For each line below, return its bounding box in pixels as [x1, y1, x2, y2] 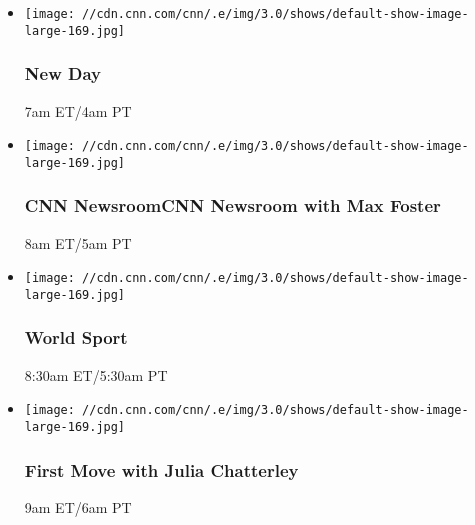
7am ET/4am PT [24, 100, 132, 121]
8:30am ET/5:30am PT [24, 364, 168, 385]
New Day [24, 61, 101, 86]
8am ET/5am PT [24, 232, 132, 253]
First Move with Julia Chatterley [24, 457, 299, 482]
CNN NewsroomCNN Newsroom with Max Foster [24, 193, 441, 218]
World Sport [24, 325, 128, 350]
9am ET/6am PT [24, 496, 132, 517]
